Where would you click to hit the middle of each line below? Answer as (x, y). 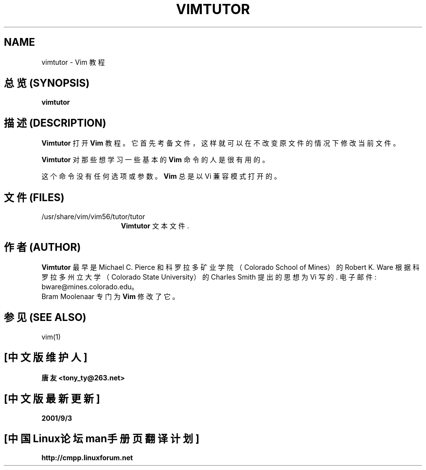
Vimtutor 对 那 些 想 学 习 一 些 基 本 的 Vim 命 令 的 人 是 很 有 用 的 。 (155, 160)
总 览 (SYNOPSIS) (47, 83)
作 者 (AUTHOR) (43, 247)
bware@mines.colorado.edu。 (90, 286)
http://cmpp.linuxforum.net (87, 458)
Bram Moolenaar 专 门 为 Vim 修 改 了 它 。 (110, 296)
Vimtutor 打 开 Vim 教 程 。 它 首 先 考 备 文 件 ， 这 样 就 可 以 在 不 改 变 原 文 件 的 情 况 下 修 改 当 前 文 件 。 (221, 143)
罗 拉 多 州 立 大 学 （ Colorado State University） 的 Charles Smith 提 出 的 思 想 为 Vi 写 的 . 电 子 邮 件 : (209, 277)
